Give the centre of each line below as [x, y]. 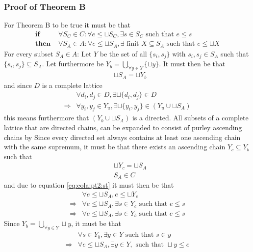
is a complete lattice [72, 85]
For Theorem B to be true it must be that [67, 25]
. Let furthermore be [73, 64]
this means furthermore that [47, 118]
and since [18, 85]
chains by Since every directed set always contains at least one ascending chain [122, 137]
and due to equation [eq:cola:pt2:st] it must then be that [89, 185]
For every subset [29, 53]
